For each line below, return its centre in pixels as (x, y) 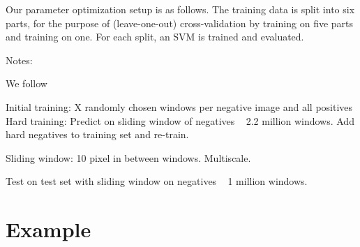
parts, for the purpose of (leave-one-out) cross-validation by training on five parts (180, 23)
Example (48, 229)
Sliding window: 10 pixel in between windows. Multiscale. (128, 157)
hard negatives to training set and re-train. (97, 134)
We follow (27, 83)
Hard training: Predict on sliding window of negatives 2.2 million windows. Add (180, 120)
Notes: (19, 60)
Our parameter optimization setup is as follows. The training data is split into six (180, 9)
